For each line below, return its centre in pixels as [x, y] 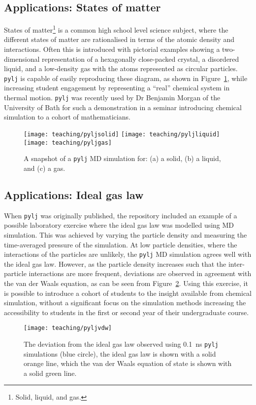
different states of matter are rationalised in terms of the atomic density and [119, 39]
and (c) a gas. [45, 168]
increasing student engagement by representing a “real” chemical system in [117, 88]
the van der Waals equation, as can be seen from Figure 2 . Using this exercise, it [126, 283]
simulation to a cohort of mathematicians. [67, 117]
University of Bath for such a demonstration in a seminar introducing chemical [123, 107]
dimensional [22, 59]
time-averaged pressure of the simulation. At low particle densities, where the [121, 244]
